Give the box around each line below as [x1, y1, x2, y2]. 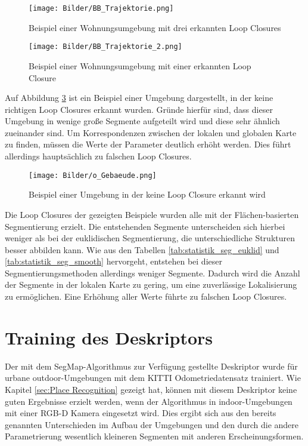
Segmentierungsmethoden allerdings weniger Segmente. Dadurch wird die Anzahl [5, 266, 300, 279]
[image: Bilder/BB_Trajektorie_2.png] [29, 42, 182, 51]
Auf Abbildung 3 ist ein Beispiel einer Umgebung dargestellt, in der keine [5, 91, 273, 104]
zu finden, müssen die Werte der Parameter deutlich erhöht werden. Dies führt [5, 138, 291, 150]
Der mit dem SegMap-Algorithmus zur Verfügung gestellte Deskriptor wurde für [5, 359, 298, 372]
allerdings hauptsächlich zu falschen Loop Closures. [5, 150, 192, 162]
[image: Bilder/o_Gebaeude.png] [29, 171, 157, 180]
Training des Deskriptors [5, 325, 213, 349]
